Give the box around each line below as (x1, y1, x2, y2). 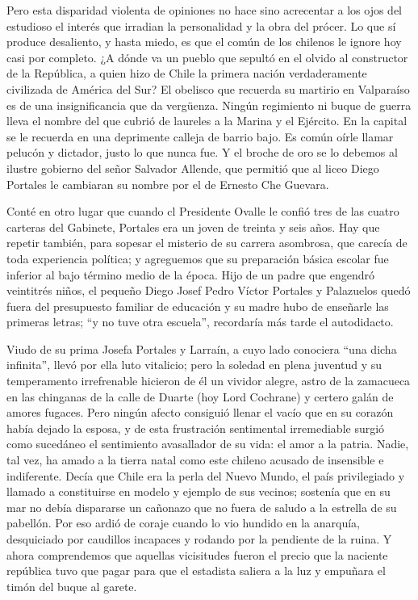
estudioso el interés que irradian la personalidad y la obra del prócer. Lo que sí (6, 17, 396, 34)
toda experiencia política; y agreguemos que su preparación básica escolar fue (6, 250, 389, 266)
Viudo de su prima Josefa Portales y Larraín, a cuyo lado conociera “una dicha (6, 340, 397, 357)
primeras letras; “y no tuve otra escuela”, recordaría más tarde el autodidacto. (6, 313, 394, 330)
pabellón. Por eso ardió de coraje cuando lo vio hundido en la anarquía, (6, 514, 360, 531)
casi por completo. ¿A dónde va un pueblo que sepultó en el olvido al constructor (6, 48, 408, 65)
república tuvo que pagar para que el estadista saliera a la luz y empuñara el (6, 562, 386, 579)
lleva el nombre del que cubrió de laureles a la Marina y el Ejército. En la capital (6, 112, 408, 129)
